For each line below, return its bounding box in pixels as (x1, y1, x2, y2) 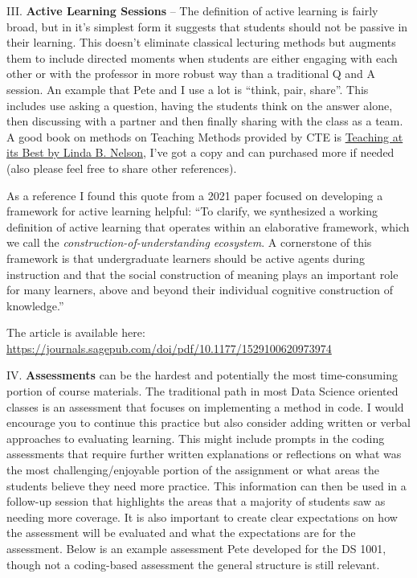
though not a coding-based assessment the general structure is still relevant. (6, 555, 380, 572)
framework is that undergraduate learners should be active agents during (6, 249, 365, 266)
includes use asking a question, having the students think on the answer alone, (6, 96, 393, 113)
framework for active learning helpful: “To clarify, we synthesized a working (6, 203, 378, 219)
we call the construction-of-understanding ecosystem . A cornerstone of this (6, 234, 372, 251)
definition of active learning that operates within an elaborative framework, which (6, 218, 410, 235)
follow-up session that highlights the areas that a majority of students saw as (6, 493, 386, 510)
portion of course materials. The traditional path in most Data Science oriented (6, 383, 399, 400)
